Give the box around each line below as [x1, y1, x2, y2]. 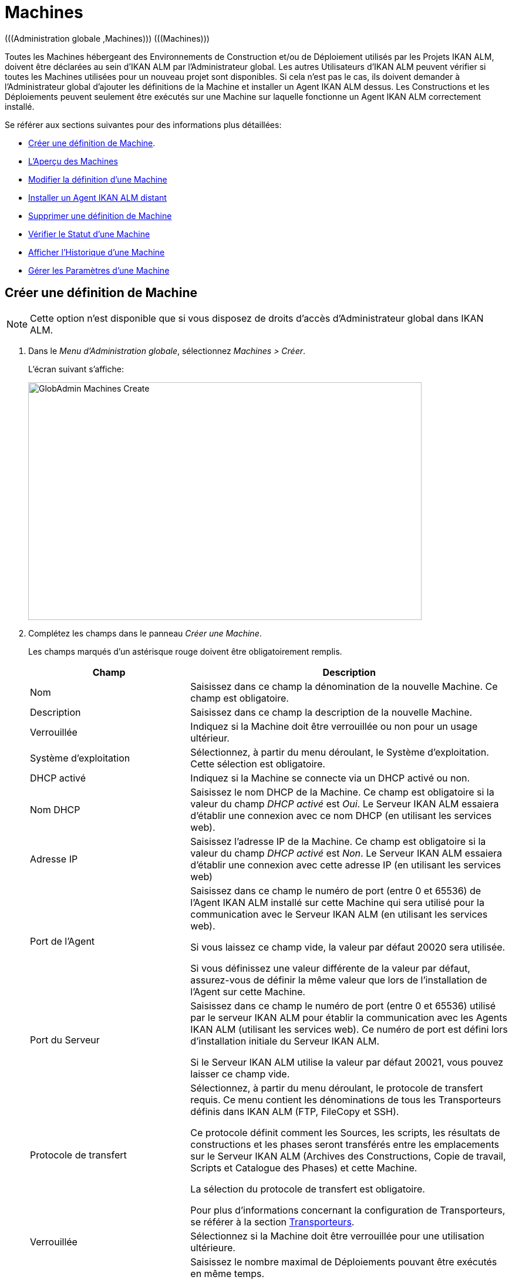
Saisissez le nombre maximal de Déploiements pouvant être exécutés [190, 1255, 497, 1268]
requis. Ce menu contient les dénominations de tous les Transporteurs [190, 1093, 501, 1106]
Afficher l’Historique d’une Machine [28, 247, 165, 257]
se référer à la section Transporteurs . [190, 1215, 355, 1228]
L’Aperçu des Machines [28, 156, 118, 166]
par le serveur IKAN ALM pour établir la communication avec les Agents [190, 1011, 507, 1023]
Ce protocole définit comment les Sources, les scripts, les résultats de [190, 1126, 500, 1138]
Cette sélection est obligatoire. [190, 757, 325, 770]
